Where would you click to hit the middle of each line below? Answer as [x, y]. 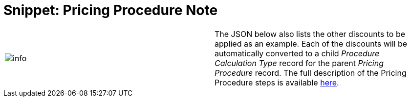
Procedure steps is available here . [277, 82]
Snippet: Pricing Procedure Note [111, 10]
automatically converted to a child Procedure [297, 53]
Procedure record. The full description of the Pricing [311, 73]
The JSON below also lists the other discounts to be [310, 34]
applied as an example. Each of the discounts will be [311, 43]
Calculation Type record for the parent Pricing [299, 63]
